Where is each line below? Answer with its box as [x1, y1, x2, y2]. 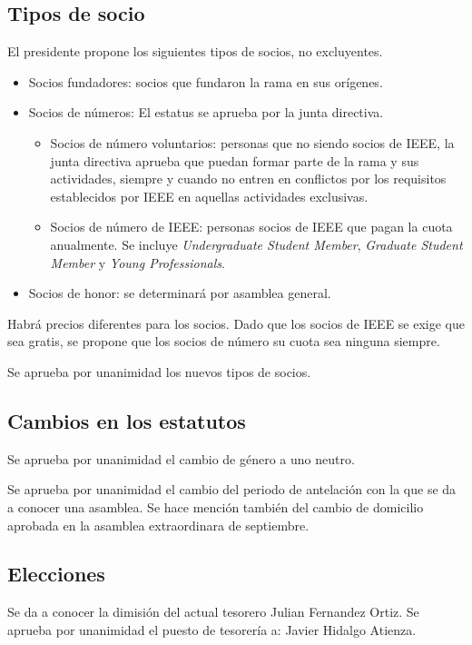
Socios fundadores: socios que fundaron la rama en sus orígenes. [28, 72, 383, 91]
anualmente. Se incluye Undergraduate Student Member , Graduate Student [50, 234, 463, 253]
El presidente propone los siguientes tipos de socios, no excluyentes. [7, 42, 383, 61]
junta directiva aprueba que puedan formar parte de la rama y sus [50, 151, 419, 170]
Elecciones [7, 560, 105, 588]
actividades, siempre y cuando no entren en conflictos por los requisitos [50, 169, 447, 188]
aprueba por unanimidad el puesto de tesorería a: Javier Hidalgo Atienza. [7, 620, 417, 639]
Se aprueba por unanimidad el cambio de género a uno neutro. [7, 449, 355, 468]
